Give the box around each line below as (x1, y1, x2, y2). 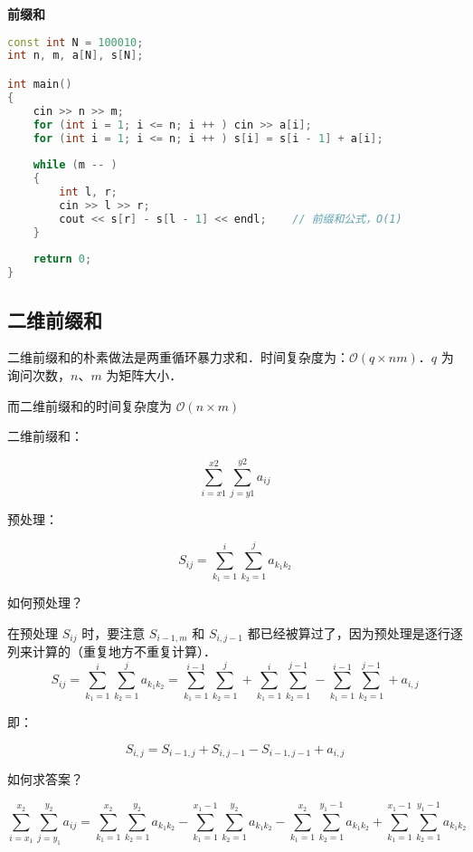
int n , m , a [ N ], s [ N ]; (7, 49, 144, 62)
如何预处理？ (7, 592, 83, 611)
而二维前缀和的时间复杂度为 (7, 396, 172, 415)
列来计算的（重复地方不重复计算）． (7, 642, 216, 660)
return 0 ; (33, 253, 92, 266)
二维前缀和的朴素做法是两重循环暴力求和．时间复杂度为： (7, 348, 349, 367)
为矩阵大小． (106, 365, 183, 384)
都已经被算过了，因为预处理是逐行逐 (247, 623, 463, 642)
